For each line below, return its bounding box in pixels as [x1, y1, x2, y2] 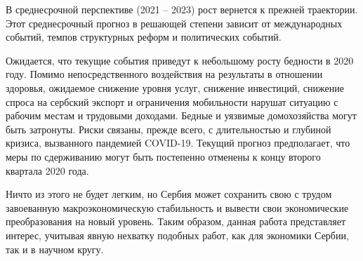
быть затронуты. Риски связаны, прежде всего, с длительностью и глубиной [6, 121, 331, 136]
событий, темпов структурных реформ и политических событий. [6, 29, 282, 44]
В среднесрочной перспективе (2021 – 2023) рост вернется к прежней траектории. [6, 2, 358, 16]
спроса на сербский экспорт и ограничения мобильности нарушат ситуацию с [6, 94, 338, 109]
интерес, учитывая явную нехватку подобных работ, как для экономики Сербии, [6, 227, 349, 242]
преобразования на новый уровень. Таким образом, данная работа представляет [6, 214, 346, 229]
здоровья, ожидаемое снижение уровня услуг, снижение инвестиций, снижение [6, 80, 344, 95]
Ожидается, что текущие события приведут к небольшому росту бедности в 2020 [6, 53, 354, 67]
